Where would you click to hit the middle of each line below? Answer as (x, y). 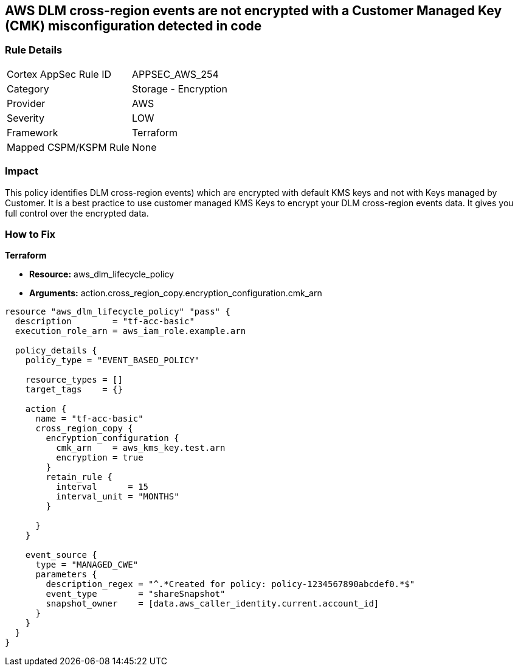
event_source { (61, 555)
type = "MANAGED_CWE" (87, 565)
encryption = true (100, 458)
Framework (33, 132)
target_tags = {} (74, 390)
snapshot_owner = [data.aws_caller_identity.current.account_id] (212, 604)
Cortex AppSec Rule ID (59, 74)
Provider (26, 103)
